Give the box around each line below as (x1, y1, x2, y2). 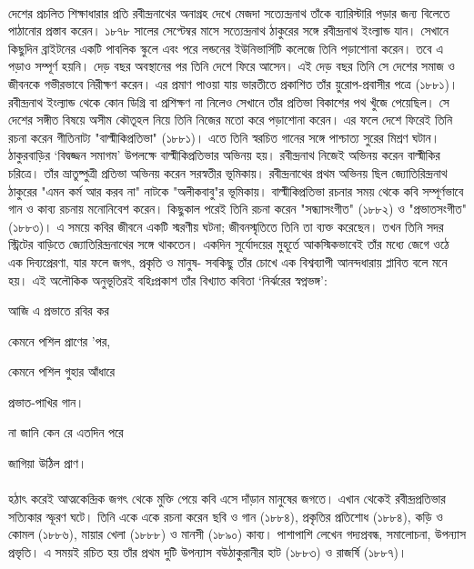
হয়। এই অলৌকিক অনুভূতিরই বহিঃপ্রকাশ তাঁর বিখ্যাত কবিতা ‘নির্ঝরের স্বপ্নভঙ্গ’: (8, 270, 328, 289)
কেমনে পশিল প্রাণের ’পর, (8, 331, 111, 350)
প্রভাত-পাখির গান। (8, 392, 85, 411)
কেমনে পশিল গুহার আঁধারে (8, 362, 116, 381)
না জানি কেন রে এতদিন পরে (8, 423, 124, 442)
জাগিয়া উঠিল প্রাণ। (8, 454, 87, 473)
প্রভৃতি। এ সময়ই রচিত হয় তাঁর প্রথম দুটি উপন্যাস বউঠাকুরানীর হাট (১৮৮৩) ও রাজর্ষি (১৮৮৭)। (8, 543, 408, 562)
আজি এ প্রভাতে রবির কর (8, 301, 109, 320)
